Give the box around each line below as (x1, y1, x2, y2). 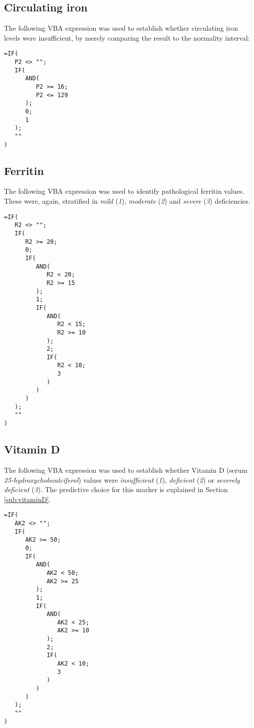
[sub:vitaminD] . (4, 494, 51, 504)
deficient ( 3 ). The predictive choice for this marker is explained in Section (4, 484, 228, 495)
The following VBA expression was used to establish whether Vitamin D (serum (4, 464, 248, 475)
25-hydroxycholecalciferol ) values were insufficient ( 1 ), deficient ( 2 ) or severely (4, 474, 240, 485)
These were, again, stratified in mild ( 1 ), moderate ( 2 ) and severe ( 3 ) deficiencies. (4, 196, 251, 206)
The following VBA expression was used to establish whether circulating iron (4, 23, 238, 33)
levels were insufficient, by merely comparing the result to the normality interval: (4, 32, 250, 43)
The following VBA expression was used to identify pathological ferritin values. (4, 186, 245, 196)
